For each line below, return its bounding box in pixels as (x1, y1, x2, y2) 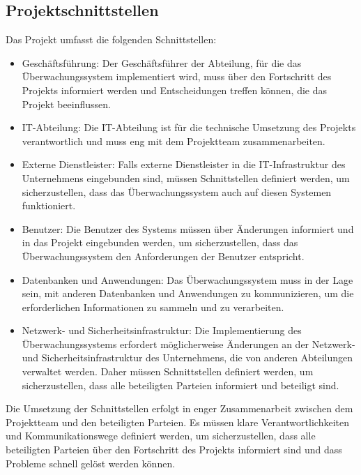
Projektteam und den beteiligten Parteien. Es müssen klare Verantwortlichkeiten (6, 414, 349, 429)
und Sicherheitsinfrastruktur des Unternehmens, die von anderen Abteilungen (22, 350, 353, 365)
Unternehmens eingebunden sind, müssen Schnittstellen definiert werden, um (22, 170, 350, 185)
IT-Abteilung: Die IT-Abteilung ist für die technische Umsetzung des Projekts (22, 120, 356, 135)
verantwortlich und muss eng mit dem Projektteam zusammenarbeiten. (22, 133, 325, 148)
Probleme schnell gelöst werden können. (6, 455, 176, 470)
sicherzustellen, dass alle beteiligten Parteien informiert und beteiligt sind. (22, 377, 339, 392)
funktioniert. (22, 198, 76, 213)
